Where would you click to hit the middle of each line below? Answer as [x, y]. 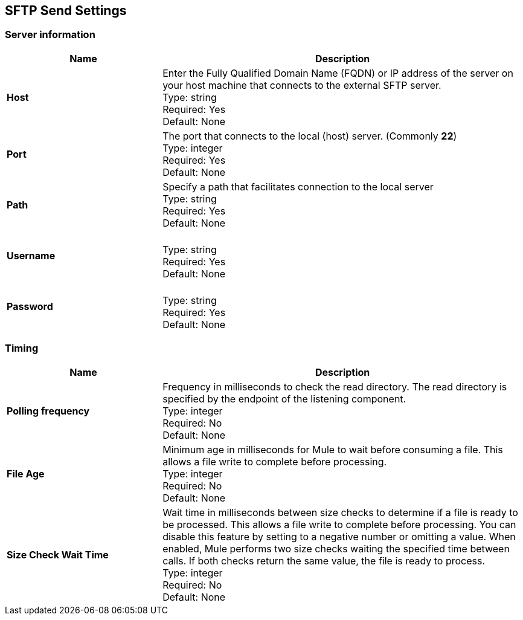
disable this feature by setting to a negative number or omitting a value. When [339, 536]
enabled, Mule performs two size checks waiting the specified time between [336, 548]
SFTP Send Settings [66, 11]
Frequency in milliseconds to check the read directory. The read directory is [335, 386]
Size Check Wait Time [58, 554]
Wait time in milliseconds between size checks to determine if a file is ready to [340, 512]
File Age [26, 473]
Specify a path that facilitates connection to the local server [298, 186]
